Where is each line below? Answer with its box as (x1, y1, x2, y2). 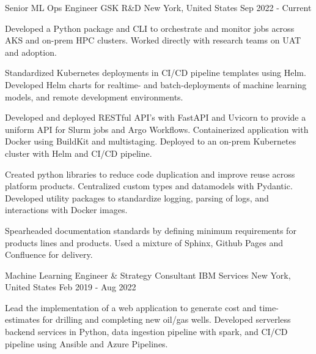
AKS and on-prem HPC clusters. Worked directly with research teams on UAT (5, 34, 301, 47)
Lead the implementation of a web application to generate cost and (5, 301, 257, 314)
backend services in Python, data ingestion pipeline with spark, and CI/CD (5, 325, 288, 338)
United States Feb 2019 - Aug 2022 (5, 281, 136, 293)
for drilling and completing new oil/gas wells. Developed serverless (42, 313, 291, 326)
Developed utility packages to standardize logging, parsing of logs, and (5, 191, 269, 204)
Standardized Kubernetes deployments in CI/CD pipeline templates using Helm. (5, 66, 306, 79)
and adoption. (5, 45, 57, 58)
